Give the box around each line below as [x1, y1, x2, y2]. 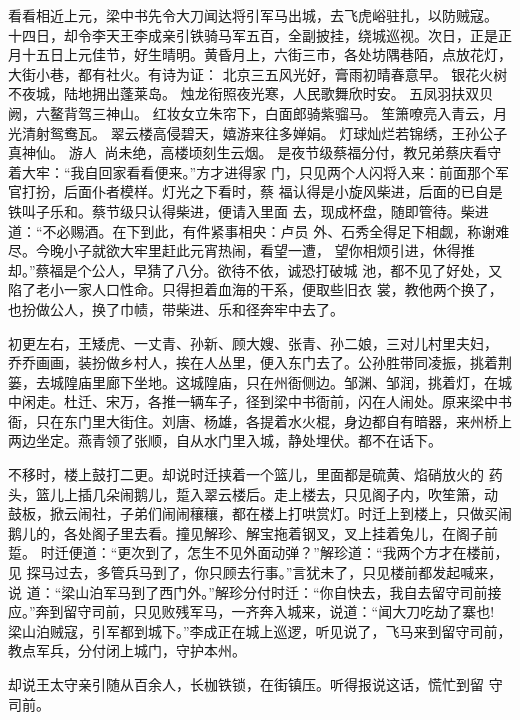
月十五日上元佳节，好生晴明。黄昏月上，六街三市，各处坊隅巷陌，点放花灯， [8, 44, 512, 65]
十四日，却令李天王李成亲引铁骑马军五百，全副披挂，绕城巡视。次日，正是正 [8, 24, 512, 45]
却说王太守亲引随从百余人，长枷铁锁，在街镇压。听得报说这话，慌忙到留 [8, 674, 484, 694]
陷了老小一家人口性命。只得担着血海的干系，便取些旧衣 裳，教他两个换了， [8, 279, 503, 300]
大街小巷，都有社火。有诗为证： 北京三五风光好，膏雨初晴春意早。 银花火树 [8, 63, 508, 84]
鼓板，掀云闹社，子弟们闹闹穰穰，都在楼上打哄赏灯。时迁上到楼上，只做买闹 [8, 503, 512, 524]
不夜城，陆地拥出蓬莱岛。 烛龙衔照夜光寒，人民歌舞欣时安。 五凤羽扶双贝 [8, 83, 494, 104]
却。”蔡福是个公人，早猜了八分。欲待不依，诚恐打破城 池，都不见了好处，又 [8, 259, 503, 280]
